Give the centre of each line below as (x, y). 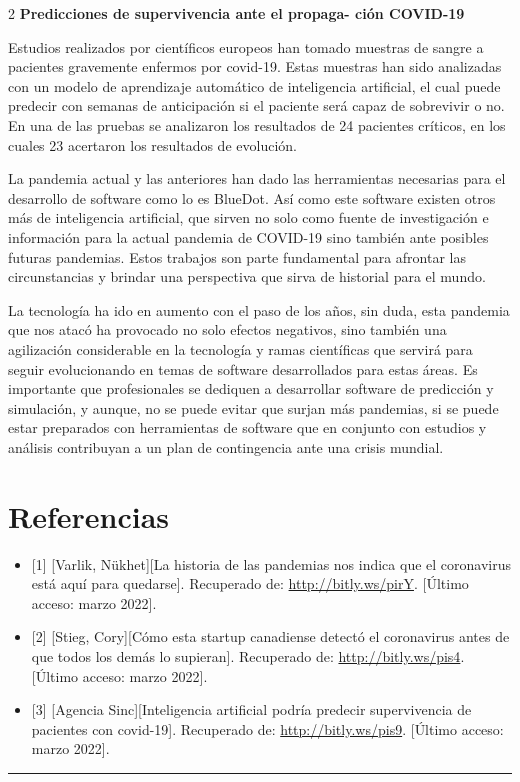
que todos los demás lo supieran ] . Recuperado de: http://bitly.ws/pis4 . (248, 655)
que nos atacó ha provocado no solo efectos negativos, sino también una (227, 329)
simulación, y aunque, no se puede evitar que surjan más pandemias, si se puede (253, 407)
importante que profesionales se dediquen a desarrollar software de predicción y (251, 388)
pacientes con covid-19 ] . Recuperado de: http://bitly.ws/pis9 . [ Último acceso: (267, 728)
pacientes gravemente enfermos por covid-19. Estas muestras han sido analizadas (255, 66)
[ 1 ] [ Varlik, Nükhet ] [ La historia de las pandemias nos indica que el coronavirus (271, 563)
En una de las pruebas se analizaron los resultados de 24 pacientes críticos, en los (257, 124)
